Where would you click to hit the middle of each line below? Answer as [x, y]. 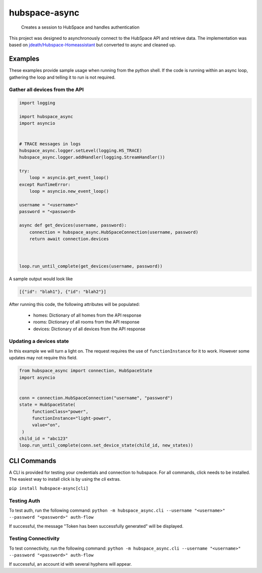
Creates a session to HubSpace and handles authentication [80, 27]
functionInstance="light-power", [72, 418]
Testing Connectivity [34, 539]
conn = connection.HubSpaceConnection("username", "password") [96, 398]
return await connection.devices [69, 239]
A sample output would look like [41, 279]
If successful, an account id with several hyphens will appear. [70, 564]
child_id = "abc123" [43, 439]
